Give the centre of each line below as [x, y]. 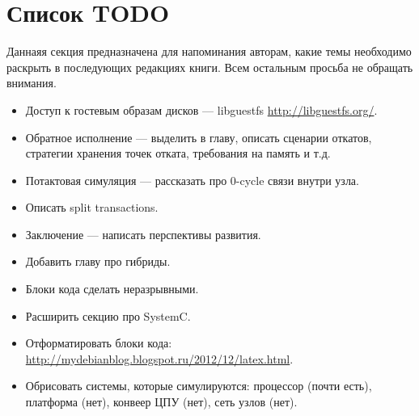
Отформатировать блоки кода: [99, 343]
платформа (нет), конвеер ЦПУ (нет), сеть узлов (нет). [161, 402]
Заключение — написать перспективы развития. [143, 234]
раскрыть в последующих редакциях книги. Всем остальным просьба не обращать [210, 67]
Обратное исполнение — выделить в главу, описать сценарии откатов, [199, 137]
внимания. [32, 83]
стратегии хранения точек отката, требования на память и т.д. [178, 153]
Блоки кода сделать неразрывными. [112, 289]
